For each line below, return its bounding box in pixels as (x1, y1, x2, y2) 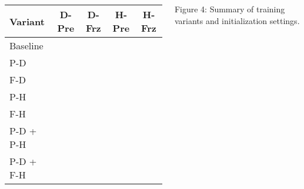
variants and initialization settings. (174, 14, 300, 26)
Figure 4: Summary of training (174, 3, 285, 15)
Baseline (9, 39, 44, 52)
